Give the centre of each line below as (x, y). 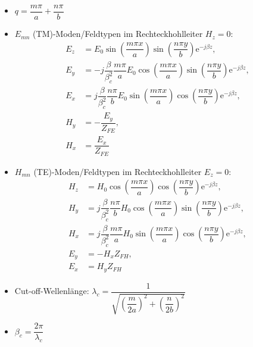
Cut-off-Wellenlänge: (52, 291)
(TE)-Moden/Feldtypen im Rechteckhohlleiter (118, 171)
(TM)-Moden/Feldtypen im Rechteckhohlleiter (118, 34)
